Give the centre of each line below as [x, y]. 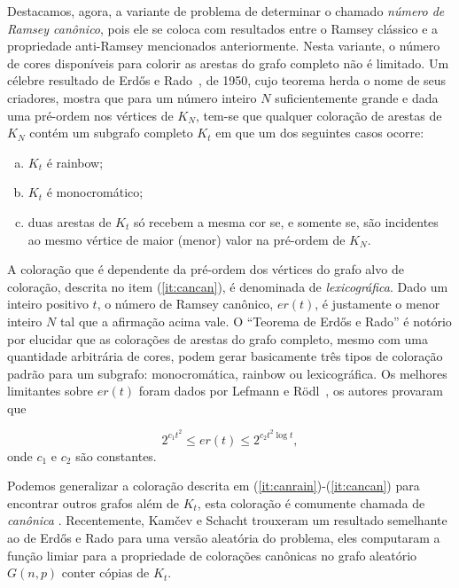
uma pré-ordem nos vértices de [90, 115]
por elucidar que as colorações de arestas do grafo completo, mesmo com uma [218, 338]
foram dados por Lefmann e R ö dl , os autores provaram [291, 391]
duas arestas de [70, 221]
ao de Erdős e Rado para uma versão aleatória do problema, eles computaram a [224, 537]
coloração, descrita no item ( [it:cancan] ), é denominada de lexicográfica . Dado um [228, 286]
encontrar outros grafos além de [93, 502]
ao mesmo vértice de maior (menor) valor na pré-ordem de [187, 239]
